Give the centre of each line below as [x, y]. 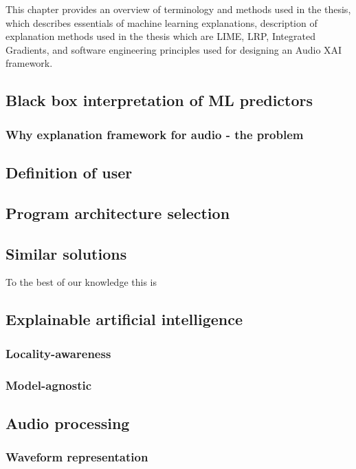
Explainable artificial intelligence [124, 319]
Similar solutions [66, 253]
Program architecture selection [118, 212]
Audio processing [68, 423]
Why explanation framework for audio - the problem [155, 134]
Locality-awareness [58, 353]
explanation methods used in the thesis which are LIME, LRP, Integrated [160, 36]
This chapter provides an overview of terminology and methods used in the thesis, [178, 9]
